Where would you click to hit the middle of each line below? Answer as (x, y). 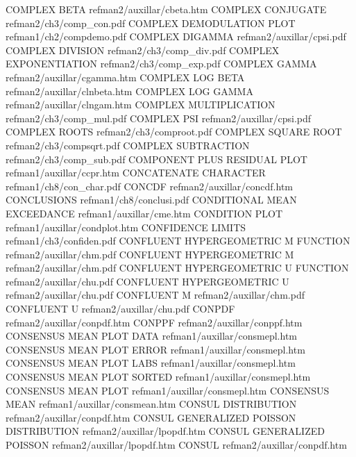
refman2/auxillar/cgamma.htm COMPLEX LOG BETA (125, 77)
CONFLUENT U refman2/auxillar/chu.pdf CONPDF (120, 309)
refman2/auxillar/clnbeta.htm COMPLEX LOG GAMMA (129, 91)
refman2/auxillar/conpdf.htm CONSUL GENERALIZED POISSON (151, 417)
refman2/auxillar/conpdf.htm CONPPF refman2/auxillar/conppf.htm (154, 322)
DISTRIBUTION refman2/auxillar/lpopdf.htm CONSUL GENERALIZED (165, 431)
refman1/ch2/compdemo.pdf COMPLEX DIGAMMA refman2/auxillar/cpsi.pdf (176, 36)
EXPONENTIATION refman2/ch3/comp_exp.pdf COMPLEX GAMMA (161, 64)
